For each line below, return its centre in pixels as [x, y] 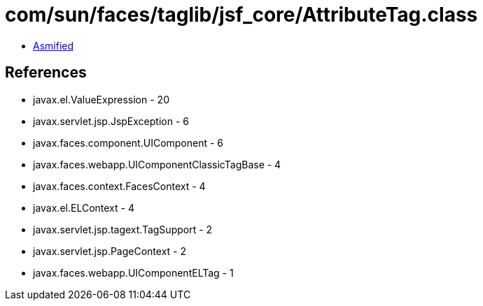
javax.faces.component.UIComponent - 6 [128, 143]
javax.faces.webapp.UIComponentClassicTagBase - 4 [157, 164]
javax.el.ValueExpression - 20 [101, 99]
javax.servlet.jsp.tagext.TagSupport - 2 [123, 229]
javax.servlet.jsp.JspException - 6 [111, 121]
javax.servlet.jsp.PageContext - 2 [110, 251]
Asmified [54, 45]
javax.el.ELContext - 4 [84, 207]
